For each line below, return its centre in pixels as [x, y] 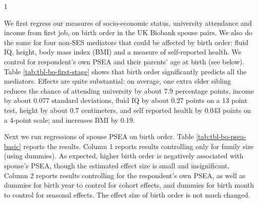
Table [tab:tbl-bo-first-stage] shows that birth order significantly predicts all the [125, 71]
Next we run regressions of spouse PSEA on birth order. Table [99, 136]
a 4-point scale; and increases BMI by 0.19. [69, 120]
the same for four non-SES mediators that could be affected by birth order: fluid [126, 42]
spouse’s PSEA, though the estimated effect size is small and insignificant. [117, 165]
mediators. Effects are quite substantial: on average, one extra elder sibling [118, 81]
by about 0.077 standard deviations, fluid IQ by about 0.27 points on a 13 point [126, 100]
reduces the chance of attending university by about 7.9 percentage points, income [129, 90]
